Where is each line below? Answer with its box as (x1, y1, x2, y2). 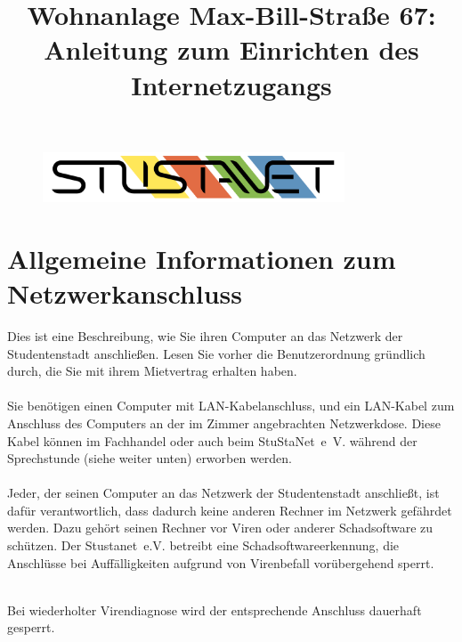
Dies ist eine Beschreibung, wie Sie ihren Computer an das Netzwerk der (7, 326, 403, 345)
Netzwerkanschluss (7, 275, 242, 312)
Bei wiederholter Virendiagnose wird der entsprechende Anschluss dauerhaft (7, 600, 422, 619)
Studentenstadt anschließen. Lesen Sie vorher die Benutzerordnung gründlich (7, 344, 426, 362)
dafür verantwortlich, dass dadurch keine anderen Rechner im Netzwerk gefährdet (7, 500, 452, 519)
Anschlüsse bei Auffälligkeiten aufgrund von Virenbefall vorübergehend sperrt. (7, 553, 434, 572)
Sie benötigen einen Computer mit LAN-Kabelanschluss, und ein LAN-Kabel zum (7, 396, 455, 415)
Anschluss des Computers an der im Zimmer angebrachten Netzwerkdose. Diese (7, 413, 441, 432)
